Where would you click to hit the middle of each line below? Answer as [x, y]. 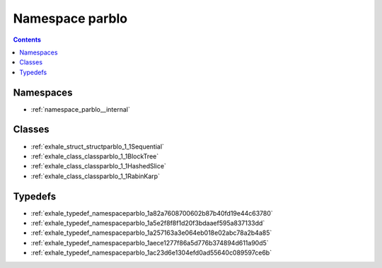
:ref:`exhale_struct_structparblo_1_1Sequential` [97, 146]
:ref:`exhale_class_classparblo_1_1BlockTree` [95, 156]
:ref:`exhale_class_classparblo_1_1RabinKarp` [95, 176]
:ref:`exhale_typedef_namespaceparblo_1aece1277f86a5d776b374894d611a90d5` [150, 243]
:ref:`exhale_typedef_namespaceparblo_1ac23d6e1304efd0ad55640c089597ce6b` [151, 253]
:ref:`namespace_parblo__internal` [80, 109]
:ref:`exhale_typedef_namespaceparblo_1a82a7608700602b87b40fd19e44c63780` [152, 213]
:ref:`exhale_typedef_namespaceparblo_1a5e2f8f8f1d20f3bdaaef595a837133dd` [148, 223]
